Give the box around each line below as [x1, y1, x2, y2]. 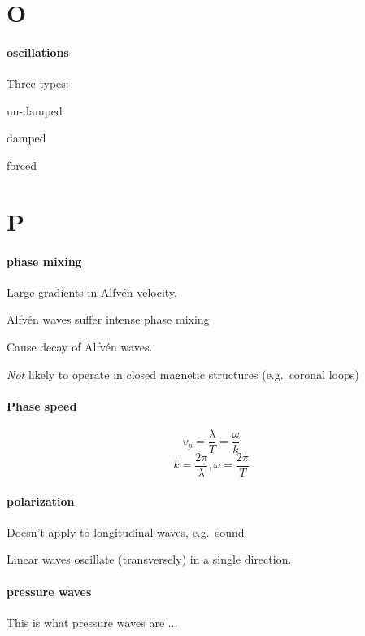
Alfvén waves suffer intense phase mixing [7, 311, 210, 328]
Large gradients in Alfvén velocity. [7, 283, 177, 300]
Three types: [7, 75, 69, 92]
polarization [7, 492, 75, 509]
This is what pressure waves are [7, 613, 165, 630]
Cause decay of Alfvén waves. [7, 338, 153, 355]
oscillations [7, 43, 69, 60]
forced [7, 156, 37, 173]
